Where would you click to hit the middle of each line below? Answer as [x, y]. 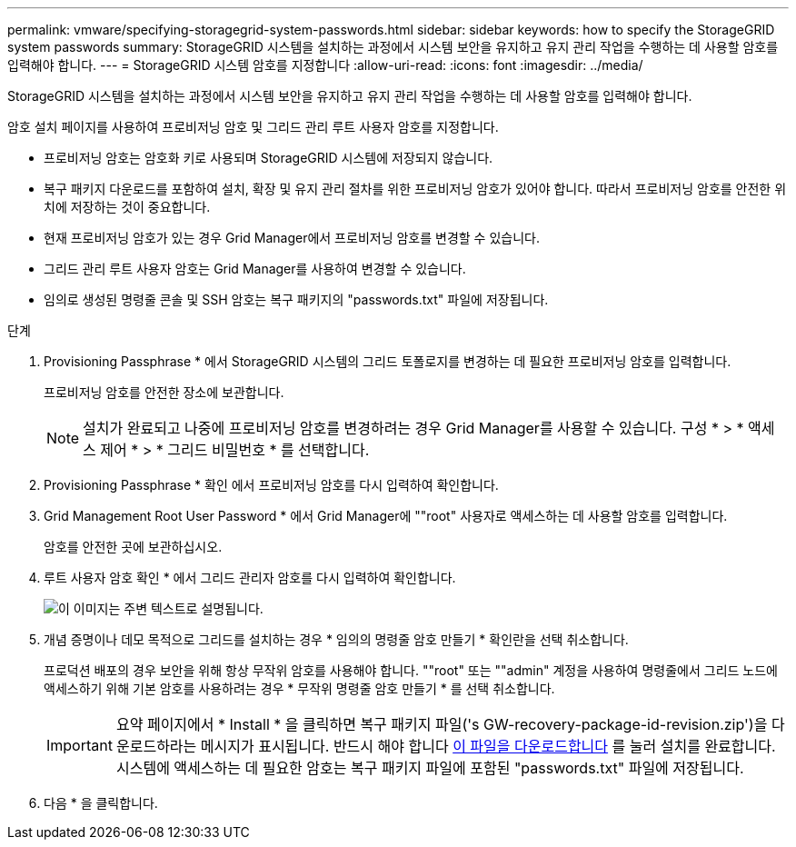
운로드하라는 [156, 746]
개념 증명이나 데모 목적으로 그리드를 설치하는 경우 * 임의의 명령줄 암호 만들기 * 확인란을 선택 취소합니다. [336, 639]
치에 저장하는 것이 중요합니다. [127, 207]
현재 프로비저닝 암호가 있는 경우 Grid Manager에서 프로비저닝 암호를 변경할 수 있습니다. [292, 238]
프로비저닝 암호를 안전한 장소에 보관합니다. [164, 392]
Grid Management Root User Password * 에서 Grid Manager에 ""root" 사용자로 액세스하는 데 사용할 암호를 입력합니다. [386, 516]
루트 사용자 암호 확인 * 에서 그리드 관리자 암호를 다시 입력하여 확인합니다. [250, 578]
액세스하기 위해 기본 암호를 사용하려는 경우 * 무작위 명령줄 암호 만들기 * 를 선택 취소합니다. [299, 688]
